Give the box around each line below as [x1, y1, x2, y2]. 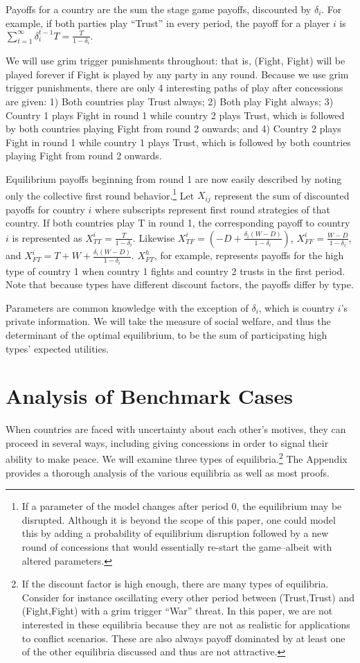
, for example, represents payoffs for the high [154, 248, 344, 263]
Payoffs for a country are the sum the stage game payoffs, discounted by [6, 2, 312, 16]
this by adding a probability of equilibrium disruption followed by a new [21, 526, 329, 540]
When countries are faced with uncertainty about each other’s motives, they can [6, 422, 346, 436]
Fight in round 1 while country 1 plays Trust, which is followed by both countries [6, 134, 351, 149]
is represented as [12, 230, 82, 245]
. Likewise [132, 230, 175, 245]
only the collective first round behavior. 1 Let [6, 186, 195, 202]
